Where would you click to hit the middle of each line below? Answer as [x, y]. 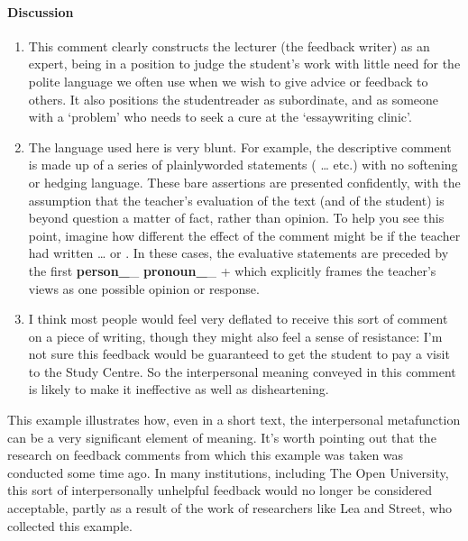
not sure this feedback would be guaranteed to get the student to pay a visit [239, 354]
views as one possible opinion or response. [144, 288]
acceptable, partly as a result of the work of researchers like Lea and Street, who [230, 508]
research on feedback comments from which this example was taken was [206, 455]
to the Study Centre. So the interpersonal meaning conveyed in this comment [242, 371]
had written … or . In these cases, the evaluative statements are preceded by [239, 253]
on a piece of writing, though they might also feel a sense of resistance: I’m [235, 336]
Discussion [41, 11]
